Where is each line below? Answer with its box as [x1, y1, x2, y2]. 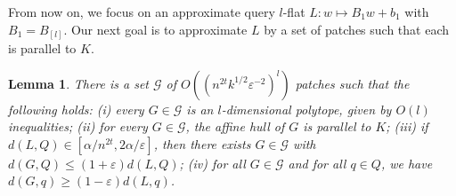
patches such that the [295, 74, 410, 92]
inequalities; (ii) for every [8, 117, 148, 136]
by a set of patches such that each [264, 20, 450, 38]
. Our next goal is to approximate [63, 20, 248, 38]
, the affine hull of [185, 117, 285, 136]
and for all [288, 153, 346, 172]
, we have [380, 153, 433, 172]
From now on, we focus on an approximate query [8, 3, 275, 20]
